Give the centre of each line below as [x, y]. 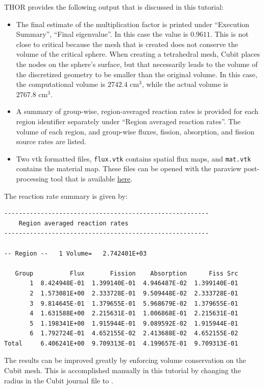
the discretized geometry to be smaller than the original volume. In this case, [137, 74]
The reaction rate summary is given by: [66, 196]
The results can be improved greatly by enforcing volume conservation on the [125, 360]
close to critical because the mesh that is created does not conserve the [127, 44]
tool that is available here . [92, 178]
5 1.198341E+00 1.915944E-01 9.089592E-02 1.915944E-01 [134, 323]
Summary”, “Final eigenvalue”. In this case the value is [102, 34]
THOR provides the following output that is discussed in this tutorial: [114, 7]
